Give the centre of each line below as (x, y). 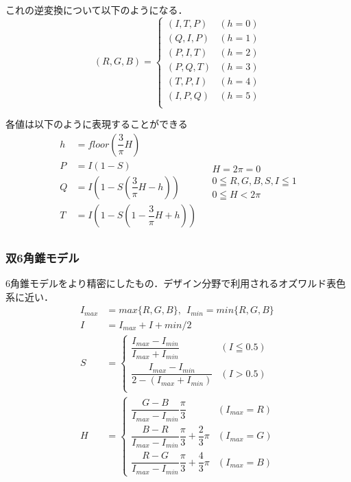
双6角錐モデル (43, 257)
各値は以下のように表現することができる (97, 124)
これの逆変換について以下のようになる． (97, 10)
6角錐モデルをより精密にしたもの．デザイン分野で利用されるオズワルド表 (171, 283)
